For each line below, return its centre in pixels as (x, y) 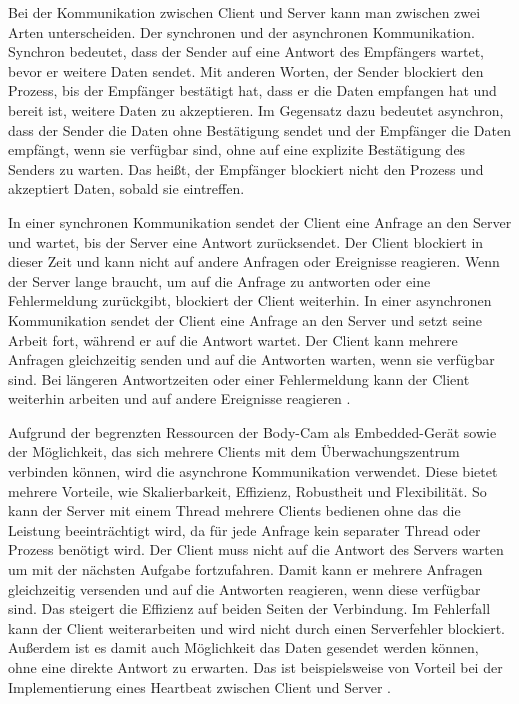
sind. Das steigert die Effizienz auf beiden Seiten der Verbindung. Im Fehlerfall (249, 608)
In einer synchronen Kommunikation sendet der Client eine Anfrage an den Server (260, 221)
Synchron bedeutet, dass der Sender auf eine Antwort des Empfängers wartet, (246, 51)
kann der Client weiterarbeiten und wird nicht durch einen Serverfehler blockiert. (257, 627)
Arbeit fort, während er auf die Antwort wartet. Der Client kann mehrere (233, 339)
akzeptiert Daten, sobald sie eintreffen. (126, 188)
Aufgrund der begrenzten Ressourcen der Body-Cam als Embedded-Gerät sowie (252, 431)
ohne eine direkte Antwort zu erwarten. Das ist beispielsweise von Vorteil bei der (255, 667)
